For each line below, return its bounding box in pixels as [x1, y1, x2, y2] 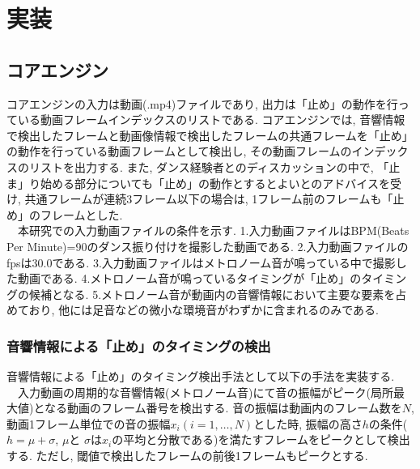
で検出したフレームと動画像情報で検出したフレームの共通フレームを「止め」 [6, 126, 414, 143]
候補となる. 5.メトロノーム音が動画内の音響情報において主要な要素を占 [28, 285, 407, 302]
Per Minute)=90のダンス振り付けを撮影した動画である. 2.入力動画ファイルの [6, 237, 409, 254]
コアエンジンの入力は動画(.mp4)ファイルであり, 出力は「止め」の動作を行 [6, 95, 398, 112]
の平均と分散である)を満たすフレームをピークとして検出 [112, 431, 410, 448]
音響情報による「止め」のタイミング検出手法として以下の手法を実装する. [6, 368, 395, 385]
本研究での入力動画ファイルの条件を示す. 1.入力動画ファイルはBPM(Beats [17, 222, 409, 239]
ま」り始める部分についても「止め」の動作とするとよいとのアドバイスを [6, 174, 390, 191]
